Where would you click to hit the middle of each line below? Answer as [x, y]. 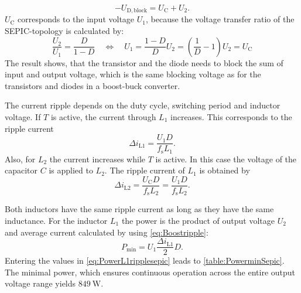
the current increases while [97, 159]
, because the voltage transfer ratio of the [220, 19]
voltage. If [23, 117]
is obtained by [225, 170]
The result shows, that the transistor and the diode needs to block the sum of [144, 62]
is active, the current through [103, 117]
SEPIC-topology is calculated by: [64, 31]
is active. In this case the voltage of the [226, 159]
